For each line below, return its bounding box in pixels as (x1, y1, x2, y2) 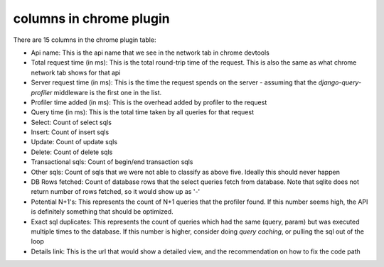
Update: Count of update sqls (31, 138, 117, 146)
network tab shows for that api (31, 68, 121, 77)
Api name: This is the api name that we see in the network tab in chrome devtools (31, 48, 270, 57)
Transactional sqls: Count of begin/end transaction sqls (31, 158, 193, 166)
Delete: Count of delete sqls (31, 148, 113, 156)
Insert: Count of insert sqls (31, 128, 110, 136)
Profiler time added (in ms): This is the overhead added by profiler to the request (31, 98, 267, 107)
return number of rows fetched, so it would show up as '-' (31, 187, 201, 196)
